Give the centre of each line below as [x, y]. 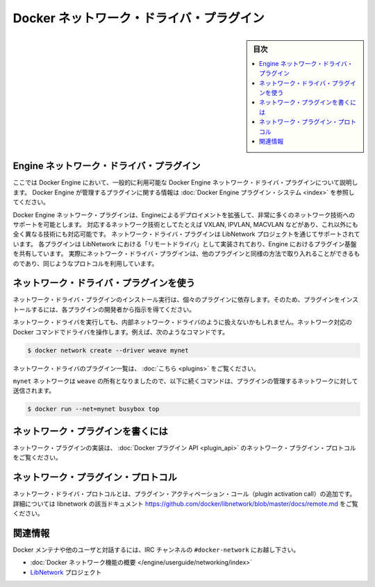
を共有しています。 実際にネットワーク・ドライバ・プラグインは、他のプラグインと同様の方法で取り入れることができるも [186, 254]
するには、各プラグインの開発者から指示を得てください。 [113, 309]
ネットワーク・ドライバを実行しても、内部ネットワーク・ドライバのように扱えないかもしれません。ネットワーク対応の [182, 322]
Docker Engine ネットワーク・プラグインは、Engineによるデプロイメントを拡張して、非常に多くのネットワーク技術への [184, 214]
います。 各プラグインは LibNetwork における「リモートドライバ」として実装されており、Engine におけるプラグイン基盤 [185, 244]
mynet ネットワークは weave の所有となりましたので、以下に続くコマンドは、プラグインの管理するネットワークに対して [185, 381]
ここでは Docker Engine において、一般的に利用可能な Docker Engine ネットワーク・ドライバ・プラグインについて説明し [185, 182]
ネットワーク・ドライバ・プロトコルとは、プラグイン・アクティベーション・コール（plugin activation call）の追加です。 [184, 494]
